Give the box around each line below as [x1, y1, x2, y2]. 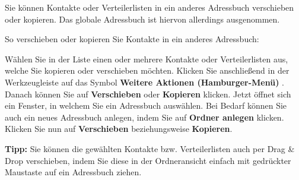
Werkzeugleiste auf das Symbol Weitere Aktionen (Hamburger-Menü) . [5, 75, 285, 88]
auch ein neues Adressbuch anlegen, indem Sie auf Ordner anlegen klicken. [5, 110, 284, 123]
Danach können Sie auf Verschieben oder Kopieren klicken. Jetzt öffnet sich [5, 87, 291, 100]
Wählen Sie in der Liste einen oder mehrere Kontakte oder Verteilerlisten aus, [5, 52, 288, 65]
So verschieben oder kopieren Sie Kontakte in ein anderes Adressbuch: [5, 33, 259, 45]
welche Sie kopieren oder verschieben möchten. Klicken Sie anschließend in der [5, 64, 290, 77]
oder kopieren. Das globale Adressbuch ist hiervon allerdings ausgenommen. [5, 12, 280, 25]
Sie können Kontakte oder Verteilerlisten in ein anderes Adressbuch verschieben [5, 1, 294, 13]
